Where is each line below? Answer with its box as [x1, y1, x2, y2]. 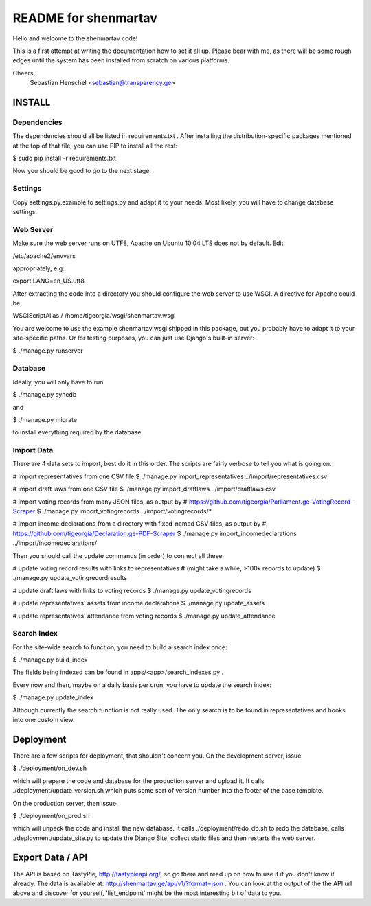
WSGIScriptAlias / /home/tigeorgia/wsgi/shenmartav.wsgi [12, 312, 176, 320]
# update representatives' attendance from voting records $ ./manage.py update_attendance [12, 612, 276, 620]
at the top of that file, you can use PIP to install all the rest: [12, 141, 178, 150]
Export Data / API [12, 852, 88, 863]
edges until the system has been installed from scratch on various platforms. [12, 56, 230, 65]
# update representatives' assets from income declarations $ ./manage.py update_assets [12, 599, 265, 607]
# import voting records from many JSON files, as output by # [12, 498, 188, 506]
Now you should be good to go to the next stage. [12, 167, 151, 175]
